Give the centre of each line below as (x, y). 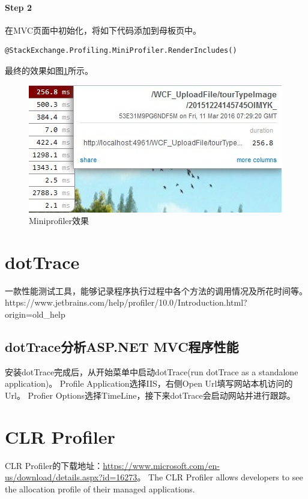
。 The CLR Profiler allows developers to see (220, 477)
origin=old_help (35, 314)
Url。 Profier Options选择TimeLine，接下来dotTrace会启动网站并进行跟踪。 (150, 395)
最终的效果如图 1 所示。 (49, 70)
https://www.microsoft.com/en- (161, 465)
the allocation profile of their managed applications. (100, 488)
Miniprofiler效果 (59, 221)
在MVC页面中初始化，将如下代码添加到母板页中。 (103, 30)
